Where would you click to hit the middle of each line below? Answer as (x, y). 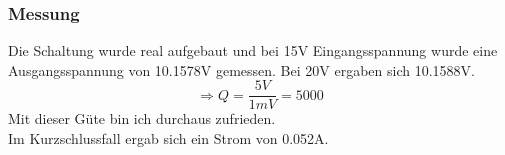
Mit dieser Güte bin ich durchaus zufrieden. (142, 118)
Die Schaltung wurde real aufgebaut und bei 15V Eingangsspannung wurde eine (253, 50)
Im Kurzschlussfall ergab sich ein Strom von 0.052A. (168, 138)
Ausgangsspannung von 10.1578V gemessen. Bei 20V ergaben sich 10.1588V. (241, 69)
